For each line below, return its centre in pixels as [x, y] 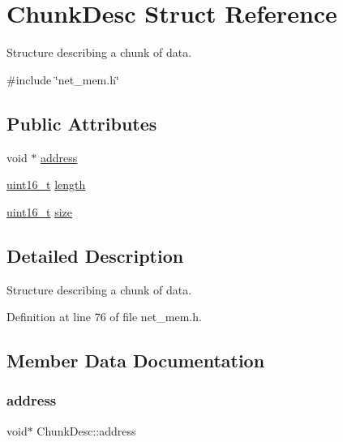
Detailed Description [95, 255]
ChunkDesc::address [86, 430]
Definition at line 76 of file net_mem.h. [104, 317]
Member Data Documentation [136, 360]
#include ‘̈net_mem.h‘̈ [63, 79]
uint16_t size [39, 211]
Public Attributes [82, 123]
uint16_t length [46, 185]
